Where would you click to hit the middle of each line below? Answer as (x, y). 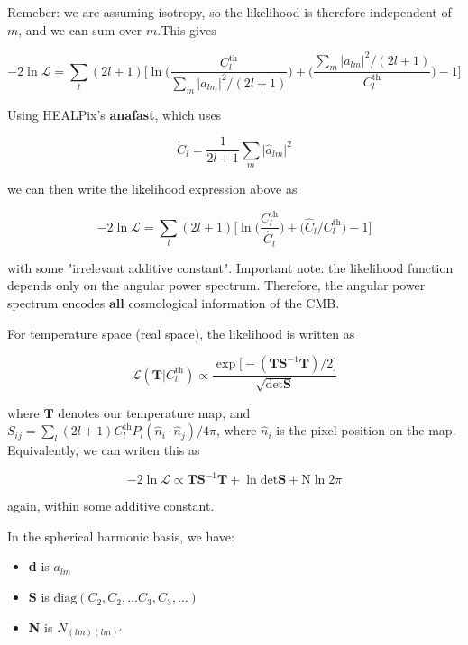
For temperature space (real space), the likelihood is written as (181, 333)
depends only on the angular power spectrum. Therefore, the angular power (216, 285)
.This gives (187, 29)
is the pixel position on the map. (366, 430)
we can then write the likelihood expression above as (152, 189)
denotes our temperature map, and (154, 412)
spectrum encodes (56, 302)
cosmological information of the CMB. (234, 302)
